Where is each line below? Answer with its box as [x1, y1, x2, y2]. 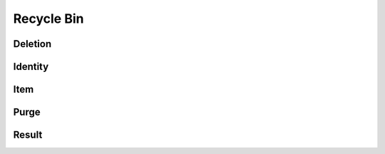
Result [13, 129, 43, 141]
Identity [13, 61, 49, 73]
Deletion [13, 38, 52, 50]
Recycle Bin [13, 11, 84, 26]
